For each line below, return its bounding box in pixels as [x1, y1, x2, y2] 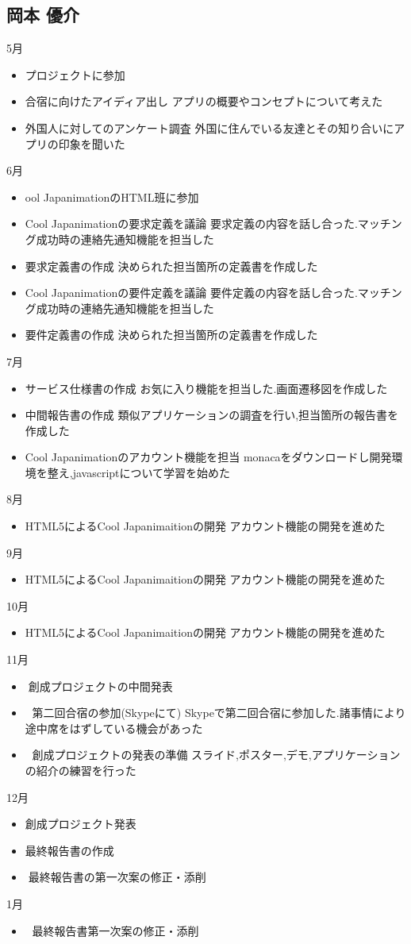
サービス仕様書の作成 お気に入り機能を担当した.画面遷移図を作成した [25, 380, 388, 396]
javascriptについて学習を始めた [72, 464, 231, 480]
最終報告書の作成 [25, 842, 114, 858]
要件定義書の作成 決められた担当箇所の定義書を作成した [25, 326, 318, 343]
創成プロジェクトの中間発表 [28, 677, 173, 694]
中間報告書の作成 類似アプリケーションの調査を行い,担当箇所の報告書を [25, 406, 399, 423]
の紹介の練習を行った [25, 762, 136, 779]
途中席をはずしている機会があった [25, 719, 203, 736]
